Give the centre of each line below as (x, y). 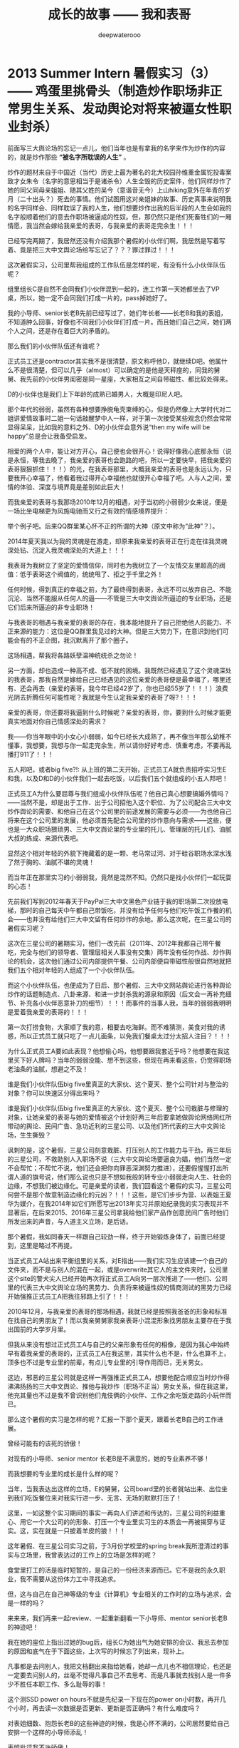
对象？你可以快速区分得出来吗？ (54, 1093)
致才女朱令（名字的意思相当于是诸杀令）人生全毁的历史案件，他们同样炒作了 (119, 181)
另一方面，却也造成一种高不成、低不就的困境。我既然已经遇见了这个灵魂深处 (119, 670)
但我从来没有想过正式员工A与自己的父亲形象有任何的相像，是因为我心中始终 (118, 1344)
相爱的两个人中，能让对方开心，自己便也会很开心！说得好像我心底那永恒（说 (119, 451)
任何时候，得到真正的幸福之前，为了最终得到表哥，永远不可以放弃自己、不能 (119, 589)
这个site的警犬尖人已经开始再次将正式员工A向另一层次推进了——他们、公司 (118, 1278)
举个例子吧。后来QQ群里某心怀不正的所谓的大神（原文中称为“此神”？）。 (113, 526)
